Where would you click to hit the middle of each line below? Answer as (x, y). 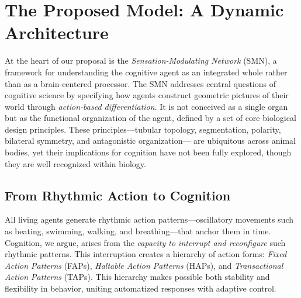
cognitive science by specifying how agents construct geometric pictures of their (147, 95)
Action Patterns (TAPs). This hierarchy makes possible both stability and (137, 277)
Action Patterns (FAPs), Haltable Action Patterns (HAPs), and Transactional (144, 265)
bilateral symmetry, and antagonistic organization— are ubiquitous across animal (150, 141)
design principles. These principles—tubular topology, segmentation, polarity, (143, 129)
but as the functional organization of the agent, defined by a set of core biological (150, 118)
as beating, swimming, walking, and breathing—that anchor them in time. (138, 231)
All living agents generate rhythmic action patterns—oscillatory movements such (149, 219)
